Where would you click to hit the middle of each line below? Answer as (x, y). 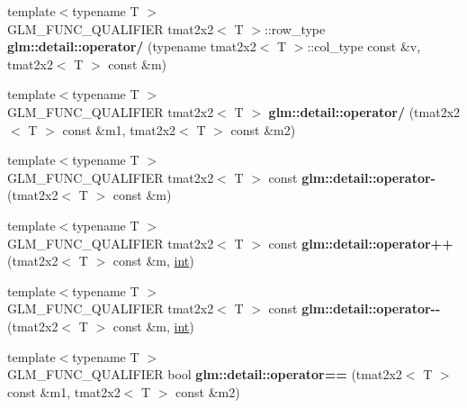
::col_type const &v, (364, 46)
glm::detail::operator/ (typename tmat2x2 (132, 46)
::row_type (295, 28)
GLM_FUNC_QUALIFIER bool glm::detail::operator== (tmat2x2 (205, 374)
